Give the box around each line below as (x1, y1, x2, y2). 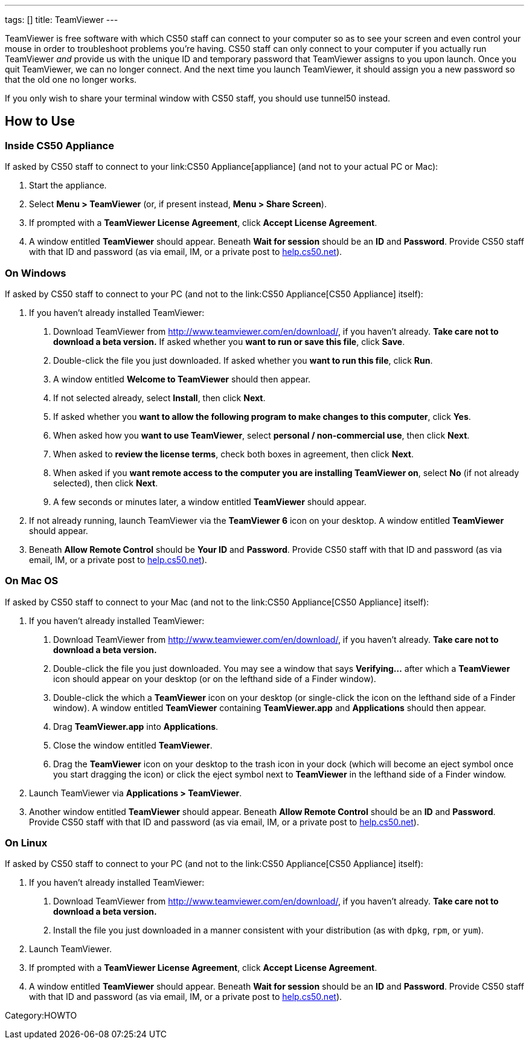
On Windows (5, 266, 66, 279)
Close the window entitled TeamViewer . (53, 739, 213, 750)
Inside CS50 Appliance (5, 139, 114, 152)
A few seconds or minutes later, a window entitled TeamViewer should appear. (53, 496, 367, 507)
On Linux (5, 837, 48, 849)
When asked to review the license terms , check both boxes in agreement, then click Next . (53, 448, 414, 459)
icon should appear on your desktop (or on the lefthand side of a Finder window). (53, 673, 376, 684)
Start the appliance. (29, 180, 107, 191)
